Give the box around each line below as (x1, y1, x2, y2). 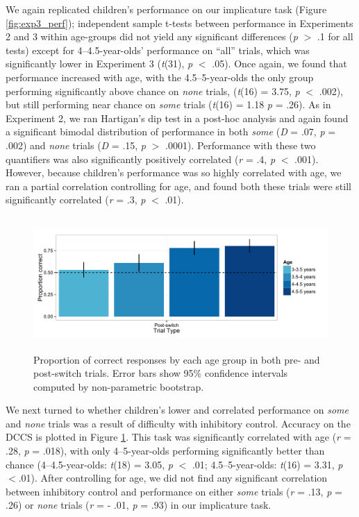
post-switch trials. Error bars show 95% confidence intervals (33, 366, 288, 380)
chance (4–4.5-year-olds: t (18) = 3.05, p (6, 457, 173, 471)
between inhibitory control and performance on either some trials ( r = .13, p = (6, 484, 342, 498)
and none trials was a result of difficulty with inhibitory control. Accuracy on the (6, 416, 351, 430)
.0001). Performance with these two (165, 137, 316, 152)
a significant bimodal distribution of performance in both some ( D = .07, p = (6, 124, 336, 139)
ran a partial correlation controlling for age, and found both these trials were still (6, 178, 351, 193)
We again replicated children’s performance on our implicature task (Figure (6, 2, 327, 16)
